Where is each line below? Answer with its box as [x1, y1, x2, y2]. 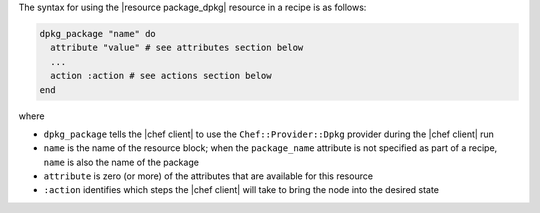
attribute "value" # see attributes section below [50, 42, 304, 54]
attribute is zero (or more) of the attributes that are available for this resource [43, 170, 374, 182]
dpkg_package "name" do [39, 28, 157, 39]
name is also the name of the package [43, 156, 200, 168]
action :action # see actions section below [50, 70, 272, 82]
